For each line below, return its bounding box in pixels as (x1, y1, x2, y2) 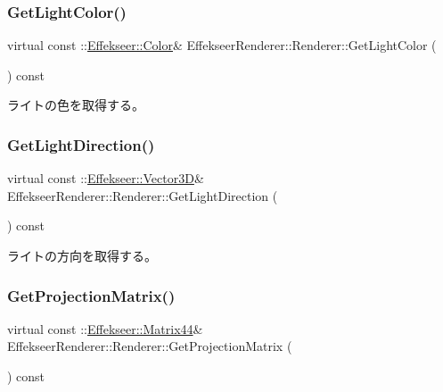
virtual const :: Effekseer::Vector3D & (7, 169, 204, 188)
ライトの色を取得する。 (7, 96, 144, 114)
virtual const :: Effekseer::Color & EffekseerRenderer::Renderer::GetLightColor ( (7, 36, 437, 54)
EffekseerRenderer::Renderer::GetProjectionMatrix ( (7, 337, 292, 355)
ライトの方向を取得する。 (7, 246, 157, 264)
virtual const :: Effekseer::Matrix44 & (7, 319, 203, 338)
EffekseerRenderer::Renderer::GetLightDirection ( (7, 186, 278, 204)
